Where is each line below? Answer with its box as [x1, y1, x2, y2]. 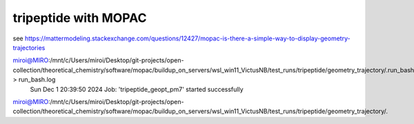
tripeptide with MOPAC [12, 10, 147, 25]
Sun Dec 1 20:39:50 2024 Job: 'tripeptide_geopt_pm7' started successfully [30, 85, 244, 93]
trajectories [12, 43, 46, 51]
